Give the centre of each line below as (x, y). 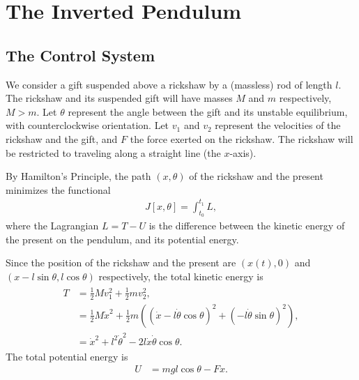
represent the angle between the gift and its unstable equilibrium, (208, 111)
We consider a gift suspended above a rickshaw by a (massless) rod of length (169, 84)
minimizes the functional (58, 189)
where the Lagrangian (52, 226)
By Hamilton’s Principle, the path (78, 176)
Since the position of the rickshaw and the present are (121, 263)
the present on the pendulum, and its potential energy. (122, 239)
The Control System (81, 55)
